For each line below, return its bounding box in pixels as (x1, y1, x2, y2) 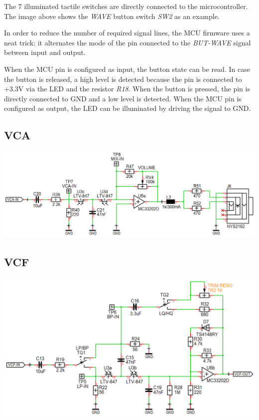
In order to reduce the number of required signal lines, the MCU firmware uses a (4, 27, 250, 38)
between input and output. (4, 47, 86, 57)
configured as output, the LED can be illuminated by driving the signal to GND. (4, 103, 251, 113)
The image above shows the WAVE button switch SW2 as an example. (4, 10, 220, 21)
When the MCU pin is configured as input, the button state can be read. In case (4, 63, 250, 74)
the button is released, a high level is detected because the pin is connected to (4, 73, 242, 84)
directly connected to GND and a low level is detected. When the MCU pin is (4, 93, 242, 103)
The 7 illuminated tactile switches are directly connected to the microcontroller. (4, 1, 248, 11)
